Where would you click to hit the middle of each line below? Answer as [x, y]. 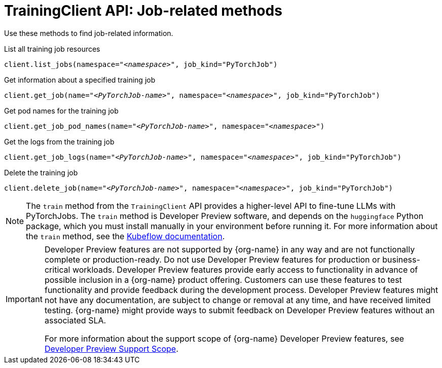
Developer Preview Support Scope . [111, 348]
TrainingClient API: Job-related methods [143, 11]
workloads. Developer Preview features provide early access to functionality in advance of [245, 269]
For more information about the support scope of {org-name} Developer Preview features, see [224, 338]
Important [24, 299]
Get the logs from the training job [59, 141]
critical [57, 269]
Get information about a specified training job [80, 80]
